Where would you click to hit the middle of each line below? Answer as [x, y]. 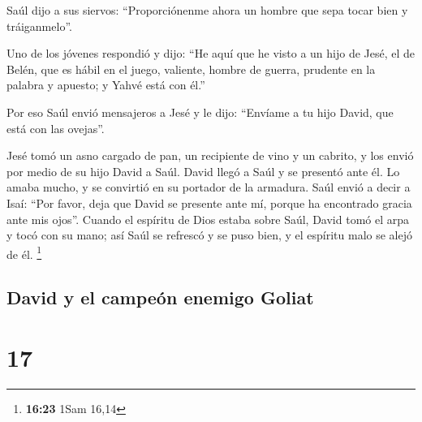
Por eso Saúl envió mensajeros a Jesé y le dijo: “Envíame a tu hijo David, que [200, 112]
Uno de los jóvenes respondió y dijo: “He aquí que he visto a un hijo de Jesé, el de [211, 53]
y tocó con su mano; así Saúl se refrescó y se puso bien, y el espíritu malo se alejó [209, 235]
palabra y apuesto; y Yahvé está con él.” [106, 85]
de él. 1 [24, 252]
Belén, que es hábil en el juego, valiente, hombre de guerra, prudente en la [191, 69]
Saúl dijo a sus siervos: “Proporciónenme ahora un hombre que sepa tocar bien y [207, 10]
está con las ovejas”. [56, 128]
